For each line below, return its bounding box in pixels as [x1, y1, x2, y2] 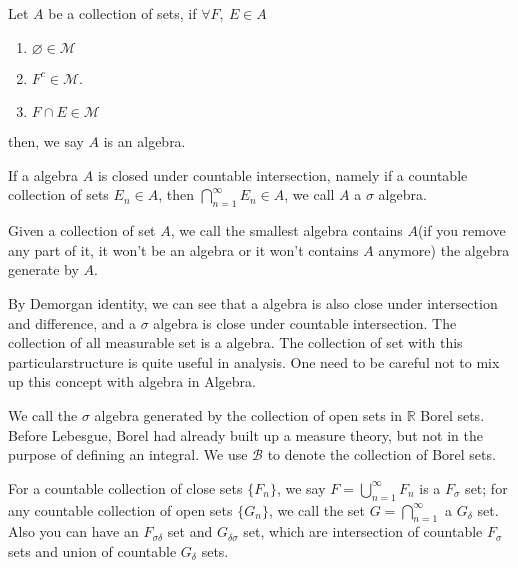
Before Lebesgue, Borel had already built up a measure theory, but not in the [8, 424, 484, 445]
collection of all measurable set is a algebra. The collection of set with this [8, 332, 463, 353]
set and [167, 521, 213, 542]
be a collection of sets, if [48, 3, 197, 23]
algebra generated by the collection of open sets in [94, 404, 402, 425]
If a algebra [8, 164, 79, 185]
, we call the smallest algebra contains [170, 220, 403, 241]
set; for [465, 477, 508, 498]
